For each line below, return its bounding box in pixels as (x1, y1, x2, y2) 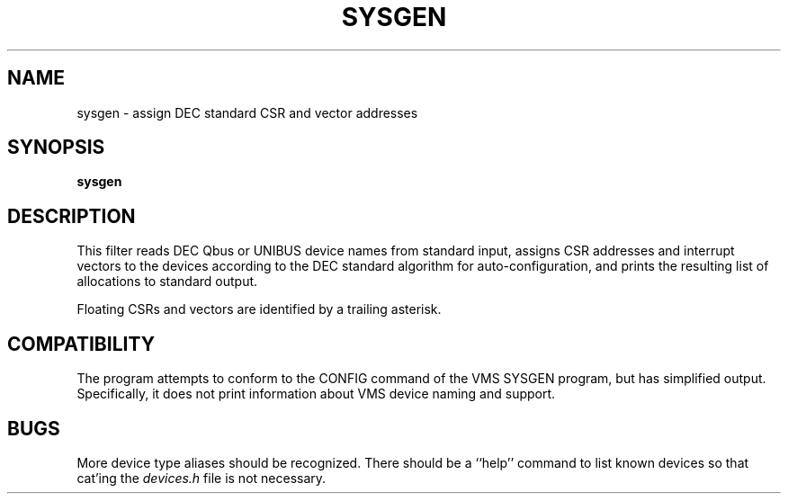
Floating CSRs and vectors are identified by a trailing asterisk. (76, 301, 442, 318)
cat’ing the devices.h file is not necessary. (76, 470, 327, 486)
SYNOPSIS (7, 136, 105, 159)
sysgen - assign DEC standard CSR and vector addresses (76, 104, 418, 121)
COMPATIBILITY (7, 332, 155, 355)
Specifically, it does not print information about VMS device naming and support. (76, 386, 556, 402)
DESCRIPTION (7, 204, 136, 228)
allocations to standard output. (76, 273, 258, 290)
